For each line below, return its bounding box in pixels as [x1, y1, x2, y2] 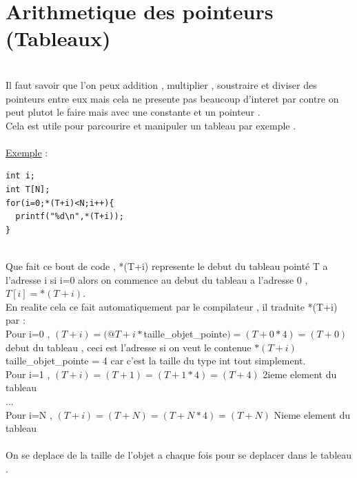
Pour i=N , [6, 407, 52, 422]
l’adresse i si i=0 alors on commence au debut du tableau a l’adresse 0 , [6, 272, 308, 287]
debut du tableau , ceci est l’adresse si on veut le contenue [6, 340, 252, 354]
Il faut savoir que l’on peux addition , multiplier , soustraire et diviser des [6, 77, 317, 92]
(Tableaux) [6, 24, 111, 52]
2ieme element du [263, 366, 337, 381]
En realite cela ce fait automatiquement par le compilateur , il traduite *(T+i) [6, 299, 338, 313]
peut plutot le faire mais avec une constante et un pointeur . [6, 105, 261, 119]
